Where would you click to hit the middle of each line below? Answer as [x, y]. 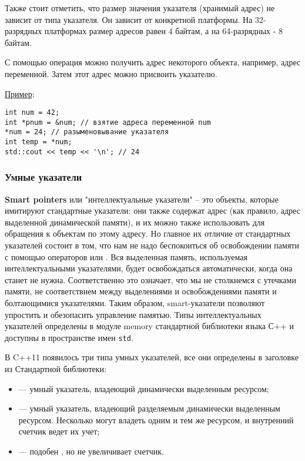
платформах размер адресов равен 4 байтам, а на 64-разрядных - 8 [164, 31]
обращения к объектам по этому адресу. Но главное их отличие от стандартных [148, 233]
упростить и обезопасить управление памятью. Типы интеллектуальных [133, 314]
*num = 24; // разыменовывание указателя [87, 132]
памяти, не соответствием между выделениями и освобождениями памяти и [141, 291]
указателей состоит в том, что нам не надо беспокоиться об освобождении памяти [152, 245]
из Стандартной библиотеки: [56, 369]
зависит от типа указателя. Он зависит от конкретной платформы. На [129, 19]
